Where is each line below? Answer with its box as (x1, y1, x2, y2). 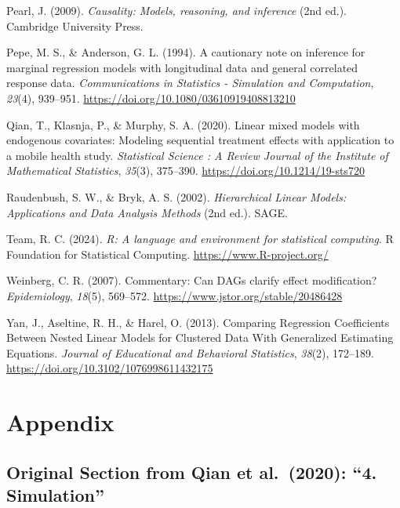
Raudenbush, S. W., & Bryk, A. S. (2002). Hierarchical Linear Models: (6, 188, 347, 205)
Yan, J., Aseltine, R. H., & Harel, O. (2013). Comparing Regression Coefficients (6, 314, 390, 330)
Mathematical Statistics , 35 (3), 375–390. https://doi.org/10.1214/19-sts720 (6, 162, 365, 179)
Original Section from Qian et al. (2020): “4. (6, 459, 377, 484)
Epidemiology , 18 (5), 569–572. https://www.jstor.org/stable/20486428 (6, 287, 343, 303)
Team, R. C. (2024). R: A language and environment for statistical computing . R (6, 230, 394, 247)
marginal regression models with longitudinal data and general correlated (6, 59, 358, 75)
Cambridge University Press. (6, 17, 144, 34)
